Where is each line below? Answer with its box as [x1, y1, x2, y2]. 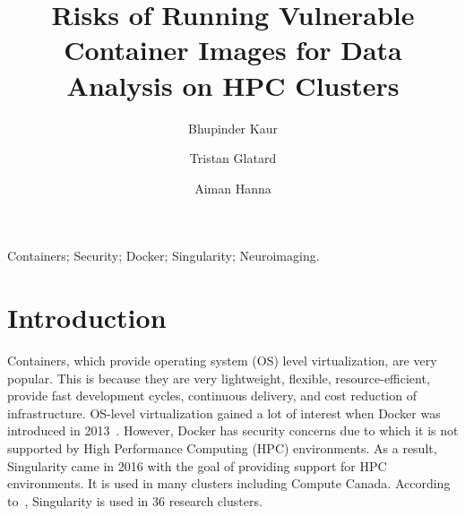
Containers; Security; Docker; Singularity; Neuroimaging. [7, 246, 320, 265]
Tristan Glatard [189, 149, 277, 168]
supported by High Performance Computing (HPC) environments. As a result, [7, 438, 437, 457]
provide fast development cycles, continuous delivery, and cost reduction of [7, 386, 417, 405]
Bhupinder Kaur [188, 118, 278, 137]
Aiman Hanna [194, 178, 271, 197]
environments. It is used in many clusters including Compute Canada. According [7, 474, 451, 493]
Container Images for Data [64, 31, 402, 68]
